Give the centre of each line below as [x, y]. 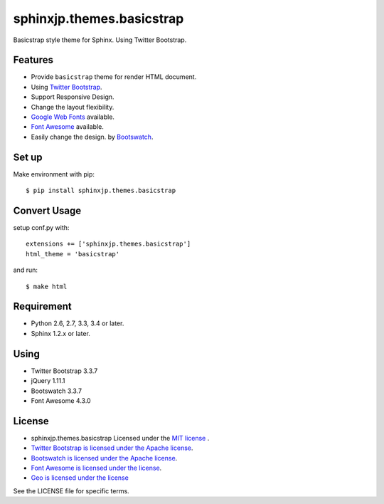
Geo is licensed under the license [80, 478]
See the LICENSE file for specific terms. [71, 490]
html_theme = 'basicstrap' [73, 254]
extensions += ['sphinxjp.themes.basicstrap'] [108, 244]
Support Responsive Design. [73, 97]
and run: [26, 270]
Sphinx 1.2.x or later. [60, 333]
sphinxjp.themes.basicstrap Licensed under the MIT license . [120, 438]
